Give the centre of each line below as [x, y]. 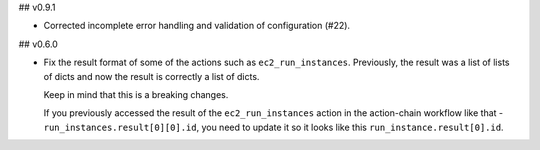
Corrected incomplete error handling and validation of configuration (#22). [196, 26]
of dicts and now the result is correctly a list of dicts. [151, 76]
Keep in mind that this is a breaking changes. [136, 94]
